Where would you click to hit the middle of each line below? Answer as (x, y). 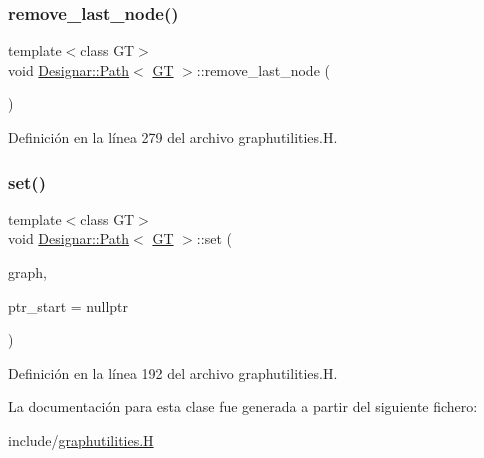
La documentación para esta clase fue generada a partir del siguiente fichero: (243, 406)
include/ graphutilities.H (81, 439)
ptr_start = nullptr (68, 305)
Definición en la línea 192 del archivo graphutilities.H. (173, 372)
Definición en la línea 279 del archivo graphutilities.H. (173, 137)
